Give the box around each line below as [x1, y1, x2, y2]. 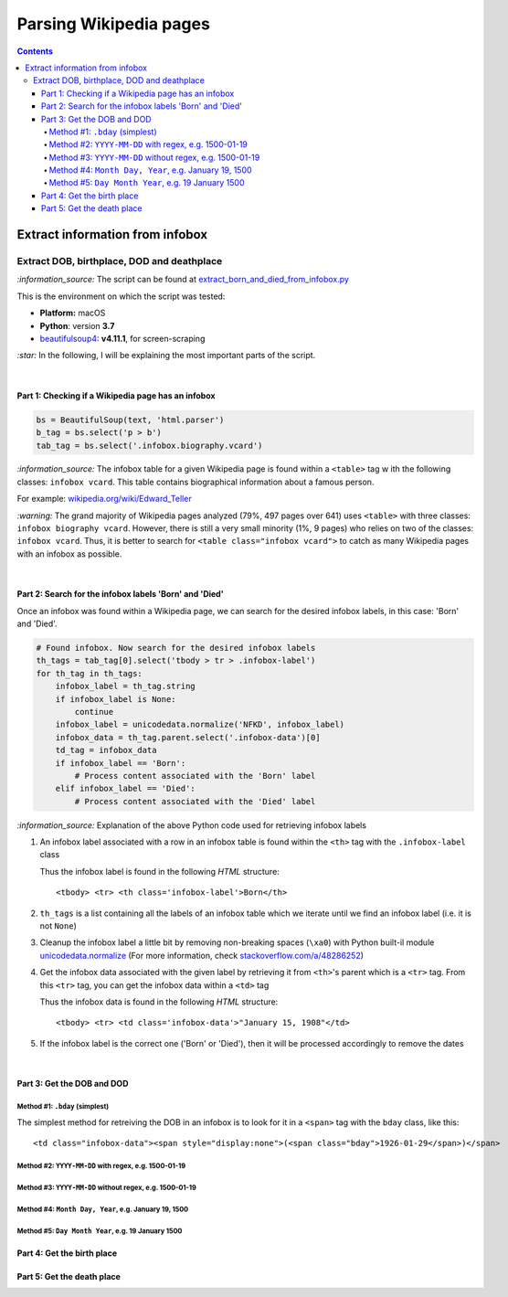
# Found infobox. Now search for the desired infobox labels [36, 643, 316, 653]
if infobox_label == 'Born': [55, 758, 186, 768]
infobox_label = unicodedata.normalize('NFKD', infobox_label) [55, 719, 345, 730]
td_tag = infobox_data [55, 745, 157, 756]
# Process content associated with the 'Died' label [74, 796, 316, 806]
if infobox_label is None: [55, 694, 177, 704]
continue [74, 707, 114, 717]
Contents [16, 46, 54, 57]
